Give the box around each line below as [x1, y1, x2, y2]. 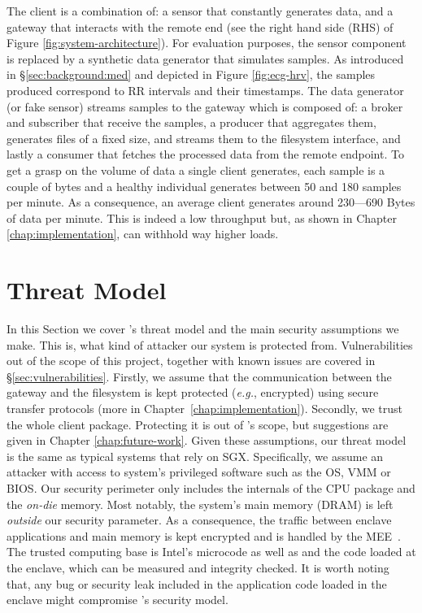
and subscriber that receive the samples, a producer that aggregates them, [7, 114, 376, 131]
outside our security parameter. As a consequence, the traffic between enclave [7, 511, 392, 528]
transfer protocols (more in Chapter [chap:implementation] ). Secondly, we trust [7, 400, 403, 416]
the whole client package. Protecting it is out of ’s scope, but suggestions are [7, 415, 389, 433]
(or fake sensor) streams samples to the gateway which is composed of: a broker [7, 98, 403, 115]
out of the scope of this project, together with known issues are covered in [7, 352, 376, 369]
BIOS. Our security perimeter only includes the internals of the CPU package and [7, 479, 415, 496]
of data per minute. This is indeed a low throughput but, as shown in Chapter [7, 209, 397, 226]
